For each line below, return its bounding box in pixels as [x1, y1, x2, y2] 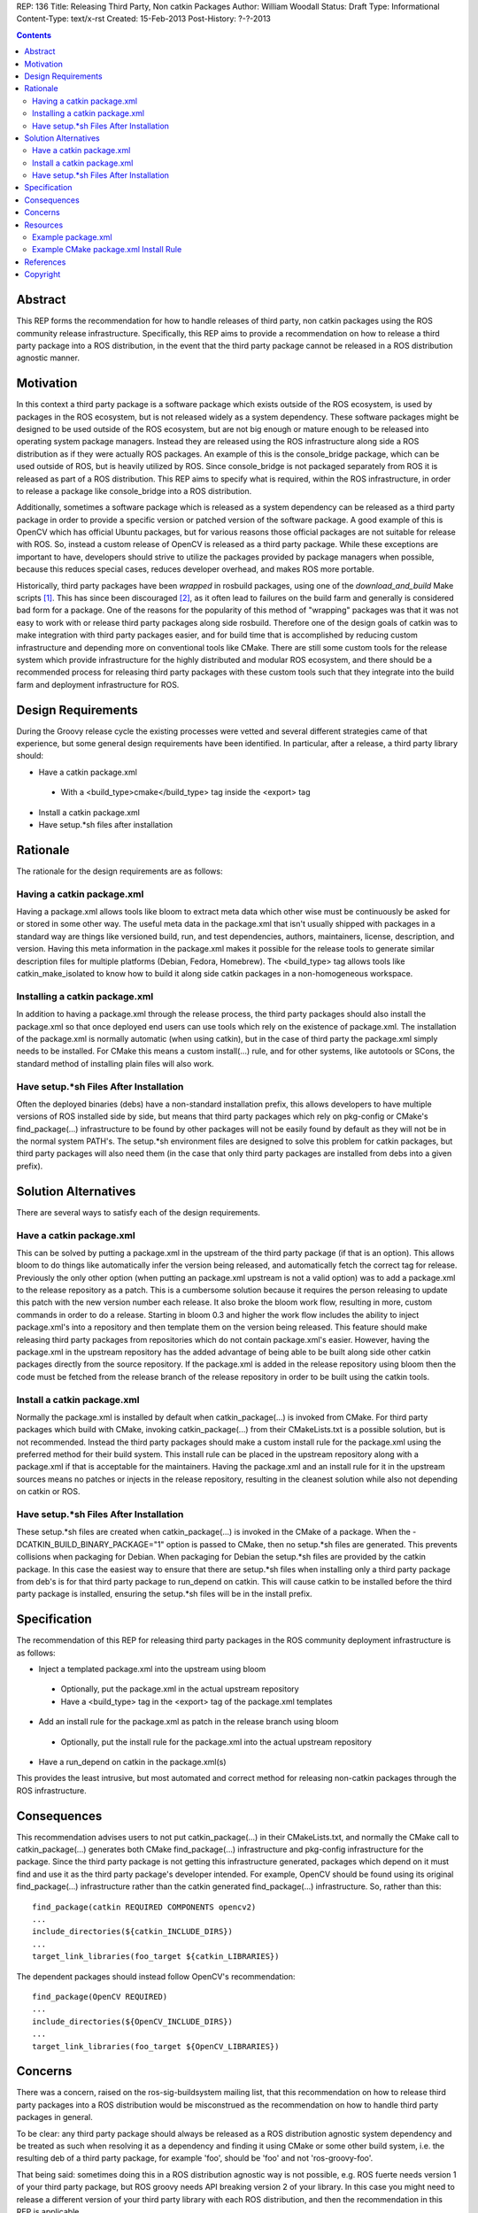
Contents [16, 29, 52, 40]
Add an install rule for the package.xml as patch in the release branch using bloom [38, 1716, 339, 1727]
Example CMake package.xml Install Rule [32, 244, 182, 255]
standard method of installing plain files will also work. [16, 1058, 214, 1068]
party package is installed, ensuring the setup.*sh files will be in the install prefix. [16, 1589, 313, 1600]
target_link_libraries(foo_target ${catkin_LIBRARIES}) [32, 1952, 280, 1962]
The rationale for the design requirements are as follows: [16, 866, 223, 876]
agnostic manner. [16, 352, 80, 363]
